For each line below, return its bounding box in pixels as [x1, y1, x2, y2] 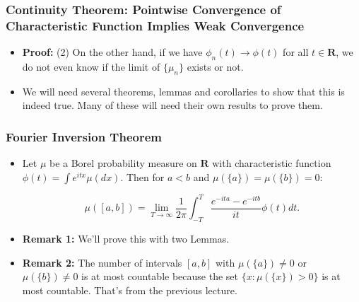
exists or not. [187, 59, 244, 74]
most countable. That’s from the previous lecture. [22, 282, 237, 297]
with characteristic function [212, 156, 331, 170]
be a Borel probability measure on [49, 156, 197, 170]
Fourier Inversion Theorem [6, 127, 162, 145]
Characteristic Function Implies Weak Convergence [6, 16, 305, 34]
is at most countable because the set [81, 269, 238, 284]
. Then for [120, 169, 165, 184]
